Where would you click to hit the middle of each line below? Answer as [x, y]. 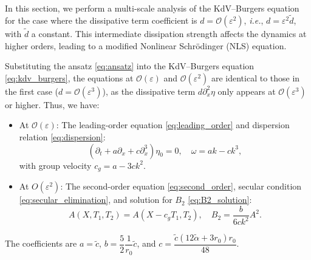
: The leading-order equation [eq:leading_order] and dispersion [173, 125]
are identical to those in [255, 77]
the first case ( [32, 91]
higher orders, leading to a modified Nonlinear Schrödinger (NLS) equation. [146, 45]
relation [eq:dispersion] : [62, 137]
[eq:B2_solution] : [220, 200]
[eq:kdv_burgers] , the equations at [69, 77]
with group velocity [55, 165]
